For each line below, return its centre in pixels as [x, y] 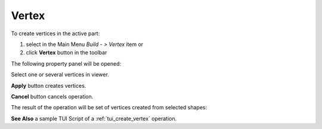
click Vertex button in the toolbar [66, 53]
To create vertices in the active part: [55, 33]
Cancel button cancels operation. [52, 96]
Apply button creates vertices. [49, 85]
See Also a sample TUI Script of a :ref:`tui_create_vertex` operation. [94, 118]
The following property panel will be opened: [66, 63]
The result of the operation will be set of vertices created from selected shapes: [109, 107]
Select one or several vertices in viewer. [60, 75]
